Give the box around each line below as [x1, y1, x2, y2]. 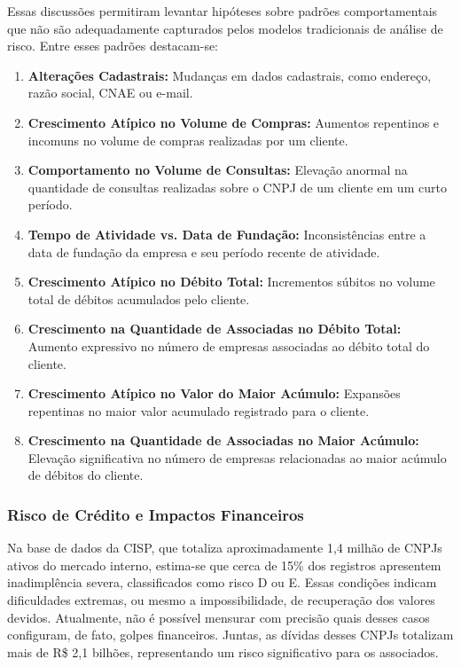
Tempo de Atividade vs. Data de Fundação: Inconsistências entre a [27, 224, 426, 243]
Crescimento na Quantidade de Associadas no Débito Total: [27, 319, 402, 338]
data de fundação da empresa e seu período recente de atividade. [27, 242, 380, 261]
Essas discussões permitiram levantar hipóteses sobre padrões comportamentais [7, 2, 438, 20]
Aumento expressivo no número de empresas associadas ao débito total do [27, 336, 430, 355]
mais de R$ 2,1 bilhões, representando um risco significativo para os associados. [7, 642, 439, 661]
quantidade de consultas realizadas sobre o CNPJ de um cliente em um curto [27, 177, 447, 196]
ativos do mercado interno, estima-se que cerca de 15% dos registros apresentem [7, 555, 441, 574]
